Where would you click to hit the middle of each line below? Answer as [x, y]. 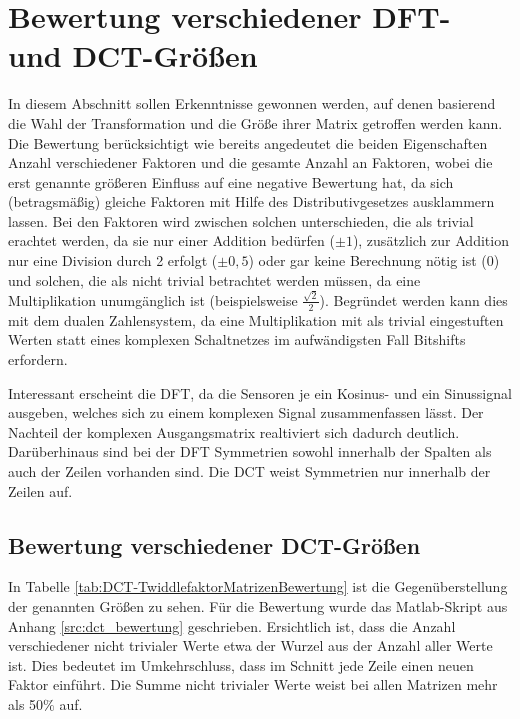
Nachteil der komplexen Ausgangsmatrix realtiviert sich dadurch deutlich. [234, 431]
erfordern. [38, 358]
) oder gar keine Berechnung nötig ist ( [367, 260]
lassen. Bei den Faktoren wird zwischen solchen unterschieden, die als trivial [241, 220]
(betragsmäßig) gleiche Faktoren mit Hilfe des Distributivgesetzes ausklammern [251, 201]
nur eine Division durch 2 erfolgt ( [113, 260]
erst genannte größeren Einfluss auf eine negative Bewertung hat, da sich [231, 181]
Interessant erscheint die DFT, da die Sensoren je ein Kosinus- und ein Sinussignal [260, 392]
